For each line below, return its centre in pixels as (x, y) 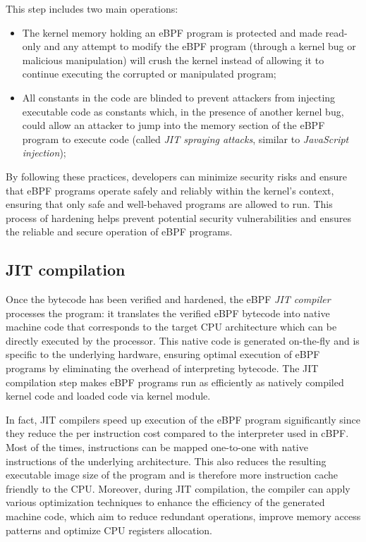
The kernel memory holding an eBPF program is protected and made (172, 32)
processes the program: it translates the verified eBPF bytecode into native (168, 313)
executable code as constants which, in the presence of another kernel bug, (183, 111)
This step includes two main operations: (92, 8)
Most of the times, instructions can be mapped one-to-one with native (157, 447)
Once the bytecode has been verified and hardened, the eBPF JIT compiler (168, 299)
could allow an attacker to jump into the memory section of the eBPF (173, 125)
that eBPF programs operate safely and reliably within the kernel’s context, (170, 190)
